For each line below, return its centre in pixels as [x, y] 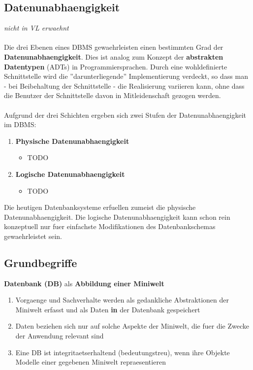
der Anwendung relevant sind [60, 336]
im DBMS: [20, 124]
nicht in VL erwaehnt [36, 28]
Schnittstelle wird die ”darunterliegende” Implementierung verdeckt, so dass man [126, 76]
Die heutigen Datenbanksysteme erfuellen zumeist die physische [100, 207]
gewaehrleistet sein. [33, 236]
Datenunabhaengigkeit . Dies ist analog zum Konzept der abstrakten [114, 56]
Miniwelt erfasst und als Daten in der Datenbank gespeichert [108, 309]
